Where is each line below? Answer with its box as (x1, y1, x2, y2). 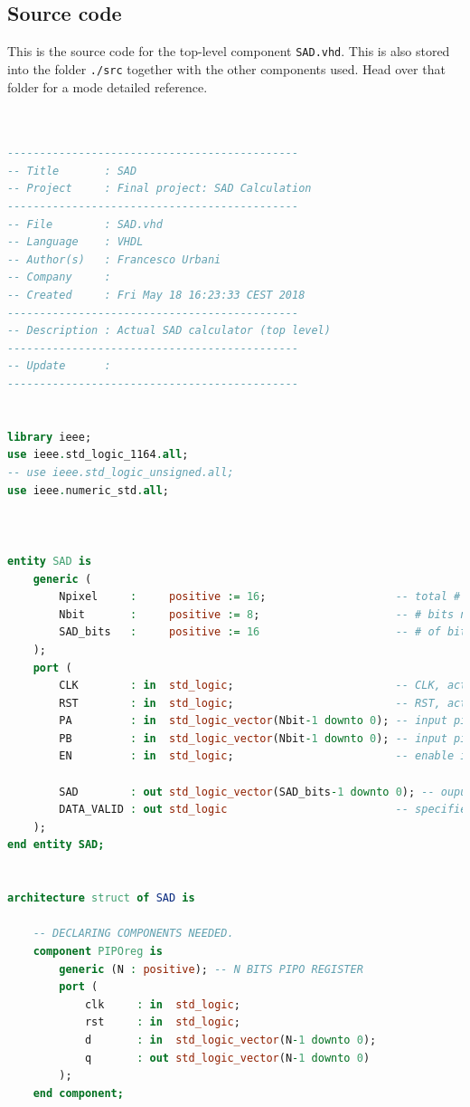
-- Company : (7, 271, 111, 284)
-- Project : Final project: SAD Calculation (7, 182, 312, 196)
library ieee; (7, 430, 92, 444)
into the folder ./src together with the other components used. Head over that (7, 59, 446, 78)
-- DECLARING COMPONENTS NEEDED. (33, 927, 234, 940)
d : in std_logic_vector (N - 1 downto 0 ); (84, 1033, 377, 1046)
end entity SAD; (7, 838, 105, 852)
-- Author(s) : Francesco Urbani (7, 253, 221, 266)
